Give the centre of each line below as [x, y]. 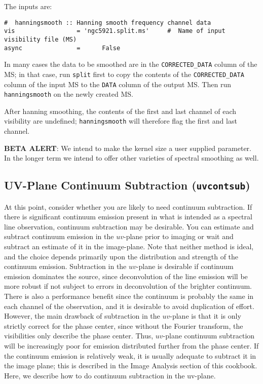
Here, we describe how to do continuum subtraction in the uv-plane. [110, 375]
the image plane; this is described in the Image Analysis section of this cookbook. [131, 366]
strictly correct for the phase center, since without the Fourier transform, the [124, 325]
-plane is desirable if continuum [185, 266]
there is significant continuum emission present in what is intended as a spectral [128, 217]
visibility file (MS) [41, 39]
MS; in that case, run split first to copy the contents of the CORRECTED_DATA [124, 74]
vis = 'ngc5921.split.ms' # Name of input [115, 31]
